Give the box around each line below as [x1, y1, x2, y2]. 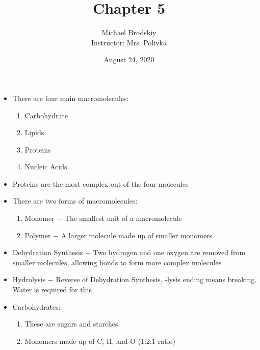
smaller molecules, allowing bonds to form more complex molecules [12, 257, 222, 267]
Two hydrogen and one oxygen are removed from [93, 247, 246, 258]
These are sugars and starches [24, 318, 118, 329]
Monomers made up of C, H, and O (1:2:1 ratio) [24, 335, 175, 346]
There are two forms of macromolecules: [12, 195, 138, 206]
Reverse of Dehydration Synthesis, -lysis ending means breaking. [56, 274, 257, 285]
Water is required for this [12, 284, 92, 295]
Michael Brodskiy [101, 27, 157, 38]
